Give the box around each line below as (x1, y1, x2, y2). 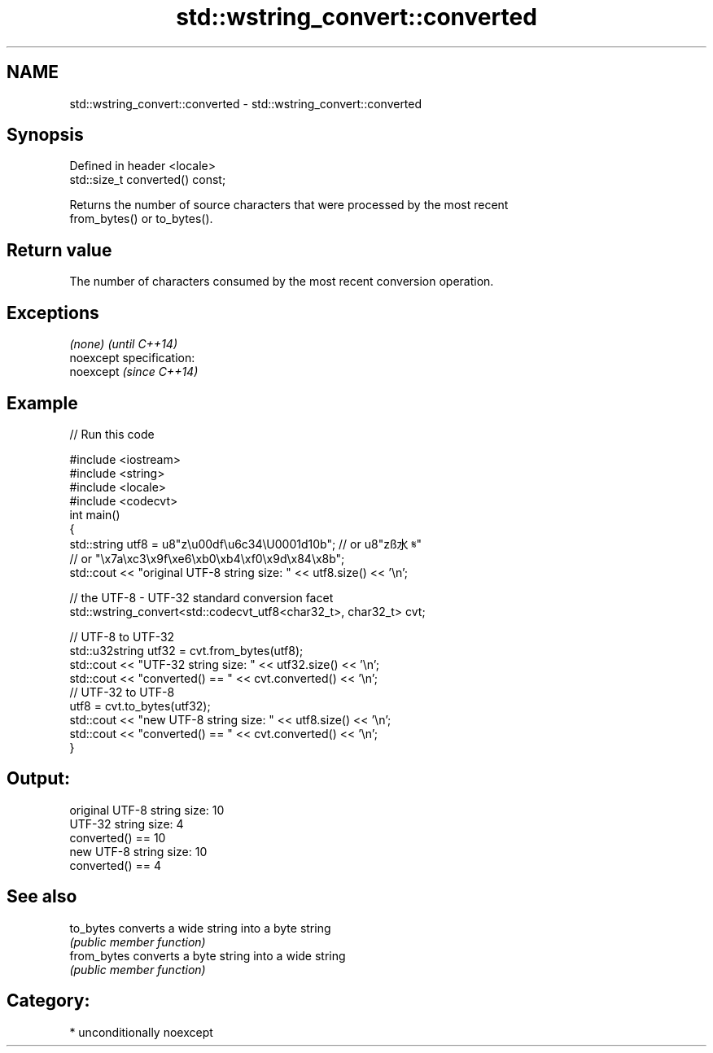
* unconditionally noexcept (69, 1025, 213, 1039)
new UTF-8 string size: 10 (69, 844, 208, 859)
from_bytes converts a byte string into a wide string (69, 948, 346, 963)
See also (7, 886, 77, 907)
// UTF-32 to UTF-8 (69, 684, 175, 699)
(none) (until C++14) (69, 337, 178, 352)
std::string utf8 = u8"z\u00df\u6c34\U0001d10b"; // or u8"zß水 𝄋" (69, 536, 422, 551)
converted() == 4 (69, 858, 161, 872)
